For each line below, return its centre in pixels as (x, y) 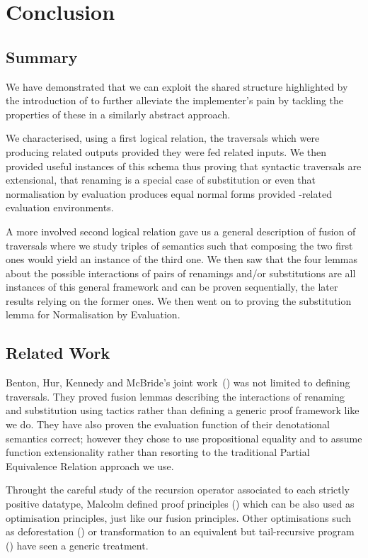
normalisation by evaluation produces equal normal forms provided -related (169, 193)
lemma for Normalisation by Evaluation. (93, 314)
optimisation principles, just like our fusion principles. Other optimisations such (179, 517)
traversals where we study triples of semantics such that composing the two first (179, 245)
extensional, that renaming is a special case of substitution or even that (161, 180)
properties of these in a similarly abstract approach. (118, 114)
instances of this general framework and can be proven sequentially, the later (172, 287)
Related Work (58, 353)
